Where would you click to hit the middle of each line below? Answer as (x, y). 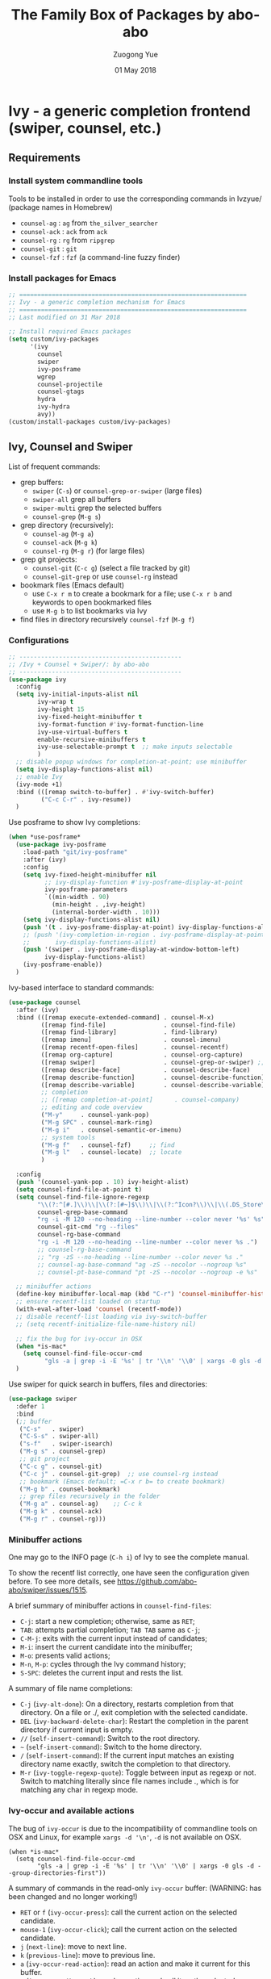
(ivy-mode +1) (39, 784)
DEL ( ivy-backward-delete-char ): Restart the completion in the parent (134, 1722)
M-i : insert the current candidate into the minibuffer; (106, 1647)
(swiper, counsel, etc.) (85, 128)
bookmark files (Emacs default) (72, 585)
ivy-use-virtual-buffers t (83, 732)
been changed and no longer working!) (73, 1896)
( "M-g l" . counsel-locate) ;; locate (111, 1153)
